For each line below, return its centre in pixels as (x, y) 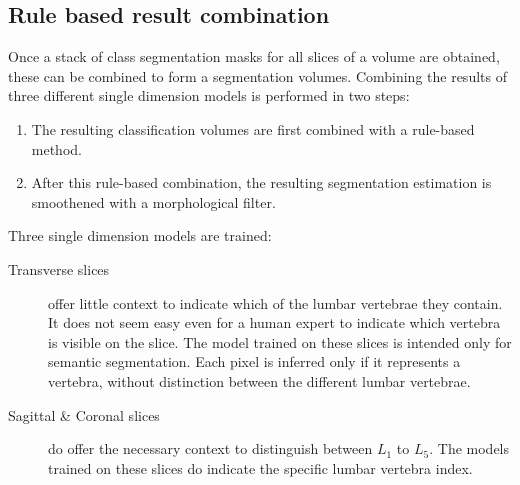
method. (56, 148)
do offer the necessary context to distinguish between (210, 448)
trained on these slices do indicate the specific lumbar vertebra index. (260, 467)
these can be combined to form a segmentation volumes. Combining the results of (257, 75)
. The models (469, 448)
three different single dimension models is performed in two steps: (209, 95)
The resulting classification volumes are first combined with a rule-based (253, 128)
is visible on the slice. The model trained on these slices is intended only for (280, 341)
